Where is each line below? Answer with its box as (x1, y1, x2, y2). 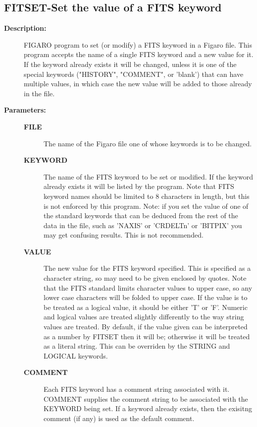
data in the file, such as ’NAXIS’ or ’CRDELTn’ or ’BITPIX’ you (44, 220, 242, 230)
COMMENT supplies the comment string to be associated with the (44, 393, 248, 404)
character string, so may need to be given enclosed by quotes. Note (44, 273, 247, 283)
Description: (4, 23, 47, 33)
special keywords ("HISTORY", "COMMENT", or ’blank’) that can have (24, 68, 244, 79)
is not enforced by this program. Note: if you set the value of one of (44, 200, 249, 211)
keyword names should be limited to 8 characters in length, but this (44, 190, 250, 201)
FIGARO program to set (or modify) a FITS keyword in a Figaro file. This (24, 39, 252, 50)
